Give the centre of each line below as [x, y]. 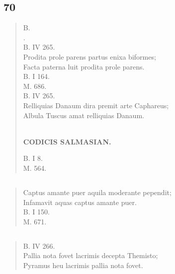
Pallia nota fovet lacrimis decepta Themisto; [90, 255]
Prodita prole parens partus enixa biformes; [89, 56]
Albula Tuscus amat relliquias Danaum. [84, 115]
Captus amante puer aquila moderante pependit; [97, 192]
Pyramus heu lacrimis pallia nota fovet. [83, 265]
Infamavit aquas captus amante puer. [80, 202]
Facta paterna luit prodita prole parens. [84, 66]
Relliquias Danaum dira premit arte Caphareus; [96, 105]
